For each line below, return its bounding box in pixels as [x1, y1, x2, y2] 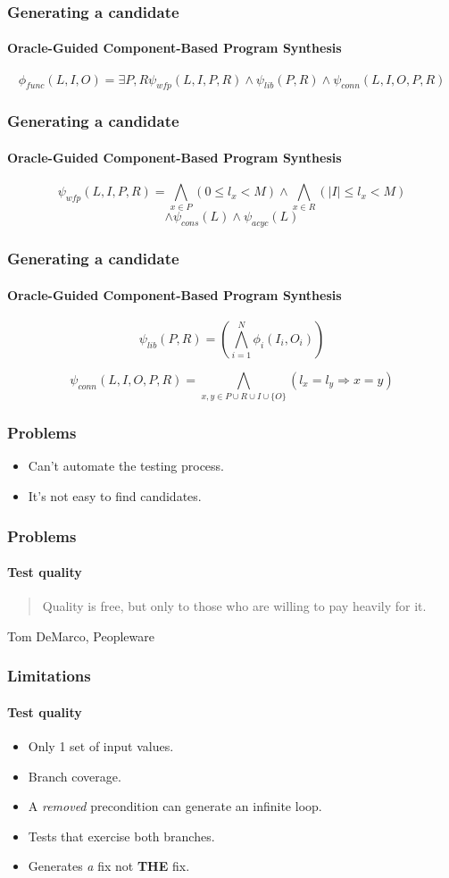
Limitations [7, 665, 91, 687]
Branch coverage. [28, 766, 121, 785]
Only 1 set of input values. [28, 737, 174, 756]
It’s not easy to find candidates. [28, 486, 202, 505]
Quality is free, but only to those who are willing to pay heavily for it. [42, 597, 427, 615]
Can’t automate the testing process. [28, 456, 224, 475]
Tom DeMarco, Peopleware [7, 626, 154, 645]
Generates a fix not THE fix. [28, 857, 190, 875]
